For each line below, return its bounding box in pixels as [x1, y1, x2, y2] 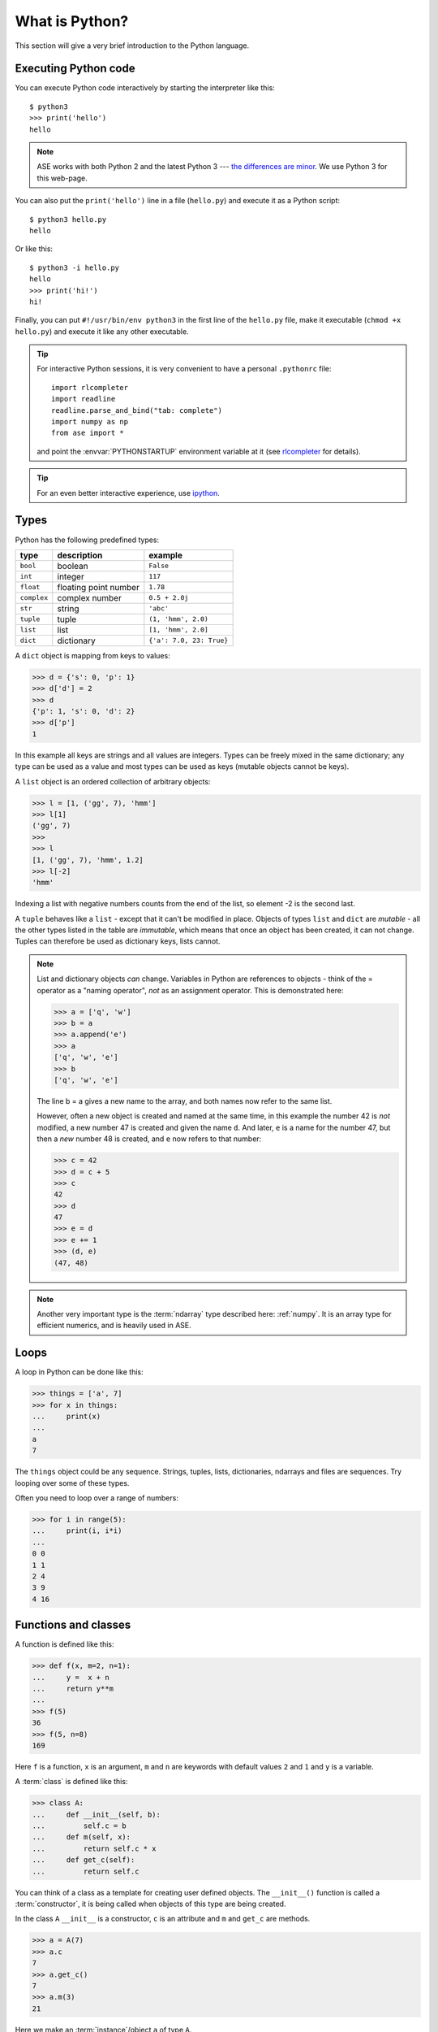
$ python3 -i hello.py [29, 263, 120, 272]
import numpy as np [51, 417, 129, 427]
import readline [51, 394, 116, 404]
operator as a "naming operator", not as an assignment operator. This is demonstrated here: [36, 985, 344, 995]
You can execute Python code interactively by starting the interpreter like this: [15, 83, 275, 93]
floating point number [57, 581, 140, 593]
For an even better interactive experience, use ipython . [36, 488, 221, 497]
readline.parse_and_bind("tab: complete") [51, 406, 223, 415]
